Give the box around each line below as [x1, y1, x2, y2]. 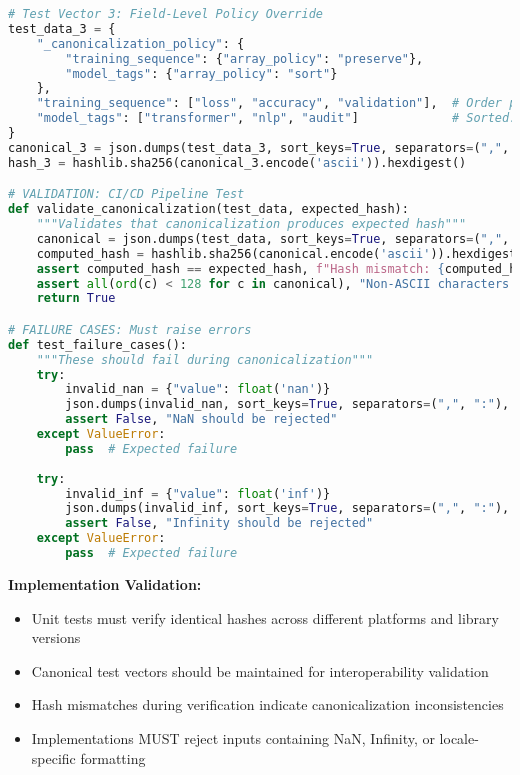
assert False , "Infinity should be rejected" [65, 516, 374, 531]
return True [36, 291, 116, 306]
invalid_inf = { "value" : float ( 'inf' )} [65, 486, 331, 501]
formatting [80, 747, 146, 768]
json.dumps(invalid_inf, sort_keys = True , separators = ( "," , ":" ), [65, 501, 510, 516]
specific [31, 747, 76, 768]
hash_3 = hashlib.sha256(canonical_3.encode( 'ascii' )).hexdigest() [8, 155, 467, 170]
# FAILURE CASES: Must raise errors [8, 322, 252, 337]
